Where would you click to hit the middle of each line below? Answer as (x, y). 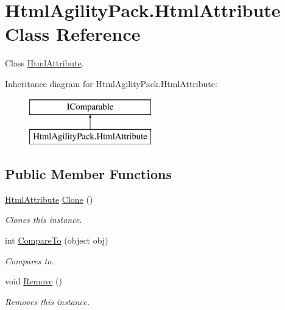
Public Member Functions (88, 174)
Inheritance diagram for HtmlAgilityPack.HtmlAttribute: (111, 83)
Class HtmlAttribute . (44, 63)
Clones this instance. (44, 220)
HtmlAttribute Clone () (49, 199)
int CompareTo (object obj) (57, 240)
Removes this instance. (47, 301)
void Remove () (33, 281)
